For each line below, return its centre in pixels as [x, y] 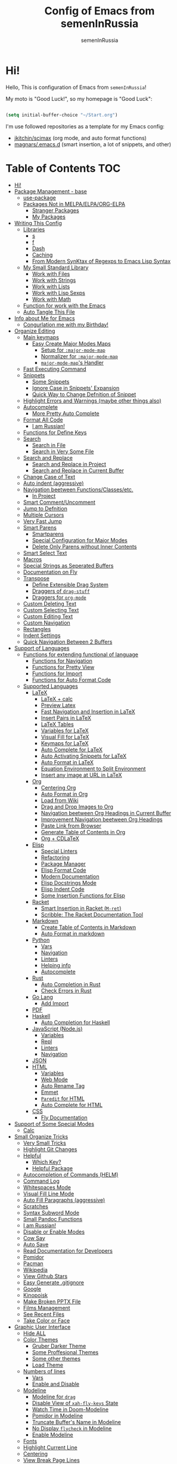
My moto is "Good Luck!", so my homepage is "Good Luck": [79, 99]
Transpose [36, 578]
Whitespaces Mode [47, 1187]
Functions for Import [57, 673]
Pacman [33, 1263]
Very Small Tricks [44, 1143]
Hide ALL [34, 1333]
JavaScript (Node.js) [57, 1029]
